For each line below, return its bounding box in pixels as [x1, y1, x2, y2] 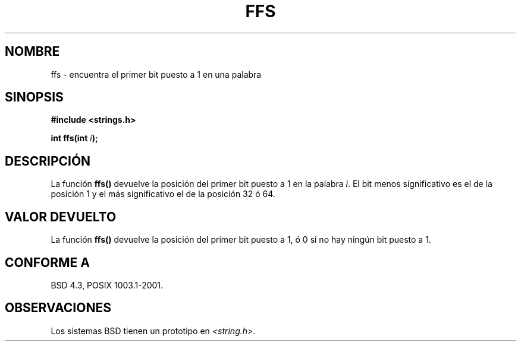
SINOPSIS [5, 90, 64, 105]
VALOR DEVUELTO [5, 209, 117, 224]
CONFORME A [5, 255, 90, 270]
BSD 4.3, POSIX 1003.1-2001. [51, 280, 164, 290]
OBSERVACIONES [5, 300, 111, 316]
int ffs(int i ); [51, 133, 98, 144]
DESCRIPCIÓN [5, 153, 91, 169]
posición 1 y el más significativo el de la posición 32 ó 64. [51, 189, 275, 199]
